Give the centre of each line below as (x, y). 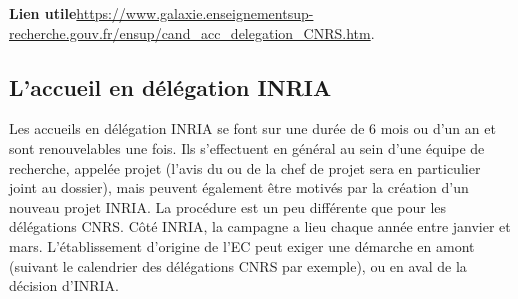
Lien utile (43, 13)
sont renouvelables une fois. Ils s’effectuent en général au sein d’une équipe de (247, 147)
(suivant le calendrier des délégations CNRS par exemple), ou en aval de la (238, 265)
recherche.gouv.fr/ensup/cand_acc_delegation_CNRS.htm (190, 32)
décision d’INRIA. (64, 285)
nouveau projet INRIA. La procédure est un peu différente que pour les (228, 206)
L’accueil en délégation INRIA (170, 86)
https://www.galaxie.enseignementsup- (195, 13)
